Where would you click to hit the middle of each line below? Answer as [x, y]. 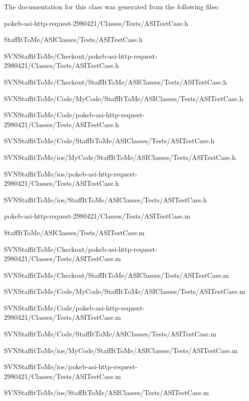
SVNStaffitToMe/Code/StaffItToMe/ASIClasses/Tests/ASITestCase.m [110, 334]
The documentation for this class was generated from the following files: [112, 6]
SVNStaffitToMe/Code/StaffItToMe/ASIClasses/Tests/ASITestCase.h [109, 141]
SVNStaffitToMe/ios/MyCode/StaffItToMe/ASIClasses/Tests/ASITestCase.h [120, 157]
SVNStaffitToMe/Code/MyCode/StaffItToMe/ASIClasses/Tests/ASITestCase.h [124, 98]
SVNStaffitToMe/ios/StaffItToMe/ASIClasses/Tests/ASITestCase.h [106, 199]
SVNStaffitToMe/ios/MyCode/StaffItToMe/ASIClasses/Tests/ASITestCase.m [121, 350]
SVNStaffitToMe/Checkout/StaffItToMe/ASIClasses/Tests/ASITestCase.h [115, 81]
